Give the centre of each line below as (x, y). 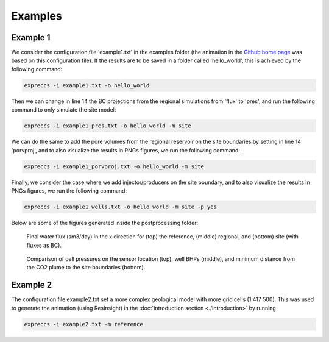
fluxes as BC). (44, 245)
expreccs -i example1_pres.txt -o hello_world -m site (108, 126)
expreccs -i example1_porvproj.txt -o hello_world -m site (114, 166)
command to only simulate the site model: (64, 110)
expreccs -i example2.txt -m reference (83, 324)
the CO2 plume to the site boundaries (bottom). (86, 268)
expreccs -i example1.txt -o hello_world (87, 85)
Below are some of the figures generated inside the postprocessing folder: (104, 223)
